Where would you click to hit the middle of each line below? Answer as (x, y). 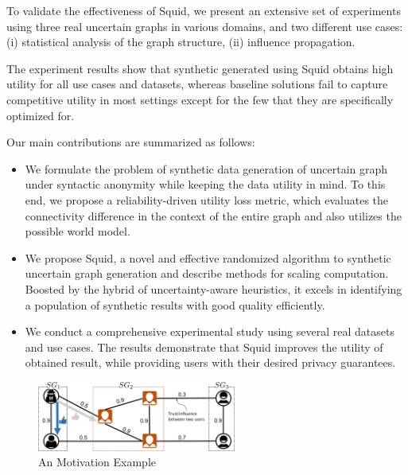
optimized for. (41, 115)
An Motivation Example (97, 462)
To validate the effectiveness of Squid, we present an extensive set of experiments (204, 10)
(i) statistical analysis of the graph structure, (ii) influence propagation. (181, 42)
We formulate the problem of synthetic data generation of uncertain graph (206, 168)
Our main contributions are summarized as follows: (131, 142)
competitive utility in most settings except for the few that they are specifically (200, 99)
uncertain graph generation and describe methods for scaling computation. (207, 273)
